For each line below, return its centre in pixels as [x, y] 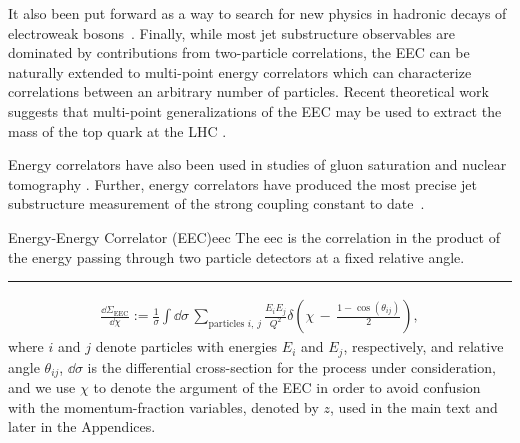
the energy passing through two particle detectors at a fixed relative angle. [236, 256]
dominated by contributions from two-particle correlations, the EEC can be [239, 52]
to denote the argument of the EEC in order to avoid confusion [287, 387]
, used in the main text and [414, 406]
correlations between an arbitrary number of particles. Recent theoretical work [248, 91]
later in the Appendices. [82, 426]
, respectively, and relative [423, 346]
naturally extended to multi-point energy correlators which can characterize [240, 71]
